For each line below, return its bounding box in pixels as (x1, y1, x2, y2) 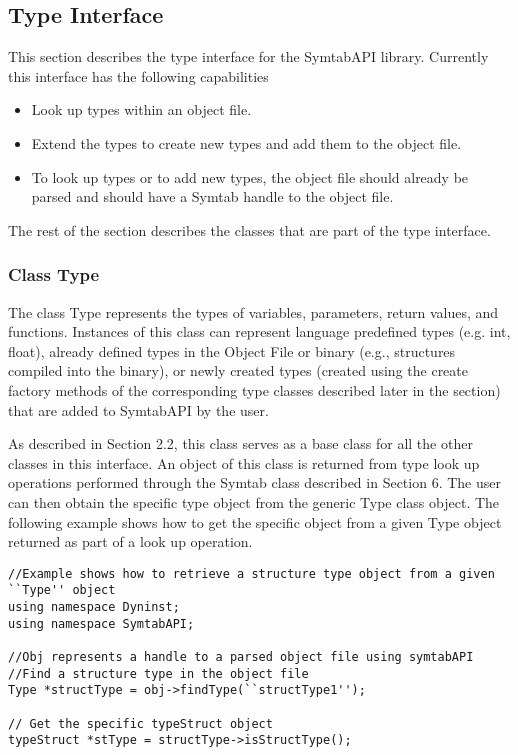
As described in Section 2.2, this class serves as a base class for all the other (8, 433, 473, 454)
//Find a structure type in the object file (8, 666, 309, 681)
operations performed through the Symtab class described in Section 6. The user (8, 472, 501, 493)
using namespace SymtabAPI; (8, 616, 195, 631)
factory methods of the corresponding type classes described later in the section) (8, 379, 501, 400)
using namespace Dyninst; (8, 600, 180, 615)
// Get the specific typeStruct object (8, 716, 273, 731)
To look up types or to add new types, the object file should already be (31, 166, 469, 187)
